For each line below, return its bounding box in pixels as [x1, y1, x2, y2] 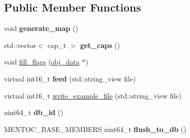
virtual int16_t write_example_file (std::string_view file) [4, 90, 181, 100]
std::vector [4, 39, 36, 50]
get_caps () [80, 39, 120, 50]
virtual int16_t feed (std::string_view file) [4, 73, 136, 83]
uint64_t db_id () [4, 107, 63, 117]
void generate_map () [4, 23, 78, 33]
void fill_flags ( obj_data [4, 56, 80, 67]
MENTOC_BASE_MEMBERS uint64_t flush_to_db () [4, 123, 186, 134]
